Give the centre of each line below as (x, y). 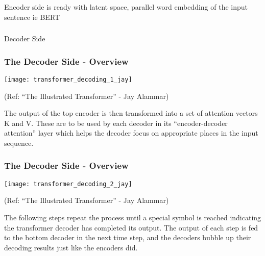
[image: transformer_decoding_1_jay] (68, 79)
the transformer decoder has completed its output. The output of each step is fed (131, 227)
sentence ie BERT (32, 17)
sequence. (19, 143)
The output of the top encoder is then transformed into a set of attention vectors (131, 113)
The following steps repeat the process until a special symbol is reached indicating (133, 217)
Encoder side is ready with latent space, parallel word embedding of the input (126, 6)
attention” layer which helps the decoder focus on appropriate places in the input (131, 133)
